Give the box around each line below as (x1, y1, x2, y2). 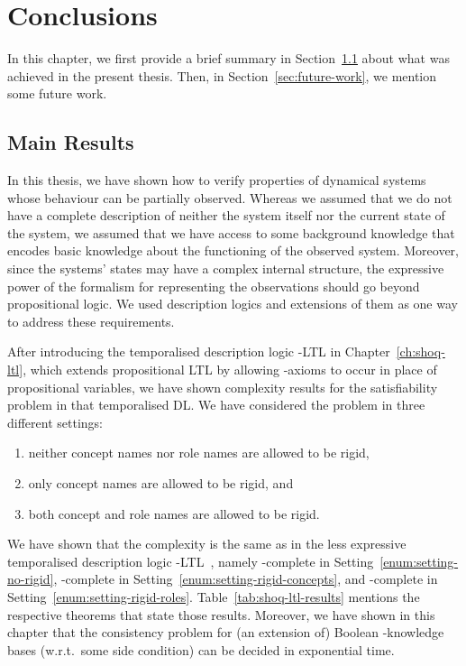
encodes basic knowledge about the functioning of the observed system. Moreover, (7, 241, 459, 260)
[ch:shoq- (396, 342, 445, 361)
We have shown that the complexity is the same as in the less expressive (7, 534, 407, 553)
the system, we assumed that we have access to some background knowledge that (7, 223, 455, 242)
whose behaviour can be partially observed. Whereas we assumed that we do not (7, 188, 452, 207)
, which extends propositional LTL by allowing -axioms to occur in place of (23, 360, 437, 379)
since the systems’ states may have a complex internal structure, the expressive (7, 259, 444, 278)
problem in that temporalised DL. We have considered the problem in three (7, 395, 425, 414)
